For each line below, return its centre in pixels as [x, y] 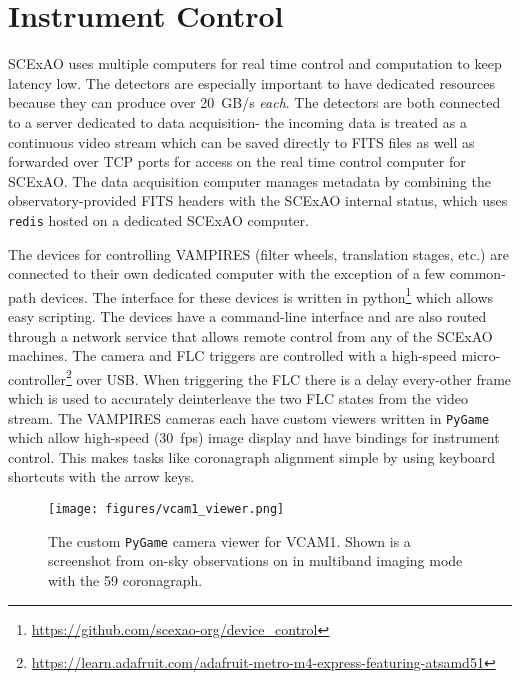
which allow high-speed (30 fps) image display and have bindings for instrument [254, 437]
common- [477, 273]
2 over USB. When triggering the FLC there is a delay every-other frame [289, 377]
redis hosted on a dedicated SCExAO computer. [158, 219]
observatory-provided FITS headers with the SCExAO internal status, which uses [258, 200]
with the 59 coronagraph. [125, 579]
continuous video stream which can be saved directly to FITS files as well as [241, 141]
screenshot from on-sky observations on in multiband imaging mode [255, 560]
